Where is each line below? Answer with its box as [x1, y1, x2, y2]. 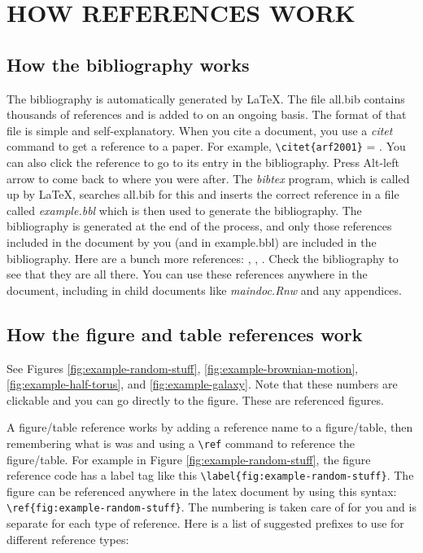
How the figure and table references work [7, 321, 363, 346]
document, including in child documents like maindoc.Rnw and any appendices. [7, 281, 402, 298]
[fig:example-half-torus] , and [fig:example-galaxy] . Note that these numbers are [7, 375, 398, 393]
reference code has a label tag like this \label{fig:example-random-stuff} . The [7, 467, 414, 484]
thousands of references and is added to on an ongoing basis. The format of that [7, 106, 407, 123]
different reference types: [7, 530, 129, 547]
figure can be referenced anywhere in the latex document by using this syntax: [7, 482, 397, 499]
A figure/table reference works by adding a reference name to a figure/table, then [7, 419, 413, 436]
